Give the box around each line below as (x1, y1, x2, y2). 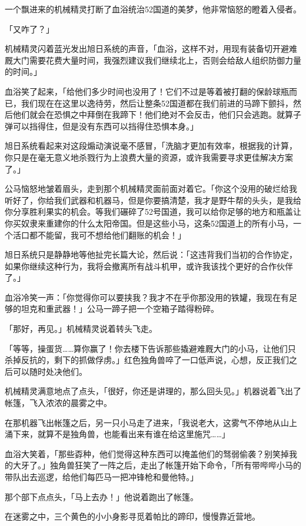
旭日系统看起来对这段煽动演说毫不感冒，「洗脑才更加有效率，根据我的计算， (5, 139, 297, 152)
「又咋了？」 (5, 22, 54, 35)
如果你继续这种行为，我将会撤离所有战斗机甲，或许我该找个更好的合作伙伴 (5, 259, 293, 272)
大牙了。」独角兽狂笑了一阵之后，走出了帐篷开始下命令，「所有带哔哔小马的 (12, 459, 301, 471)
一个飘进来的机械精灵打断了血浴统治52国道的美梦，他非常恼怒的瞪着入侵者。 (5, 3, 301, 15)
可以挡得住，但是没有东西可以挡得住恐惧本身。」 (12, 119, 198, 132)
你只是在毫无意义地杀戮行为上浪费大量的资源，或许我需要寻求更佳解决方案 (5, 151, 293, 163)
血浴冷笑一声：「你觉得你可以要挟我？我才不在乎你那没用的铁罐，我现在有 (5, 291, 289, 303)
